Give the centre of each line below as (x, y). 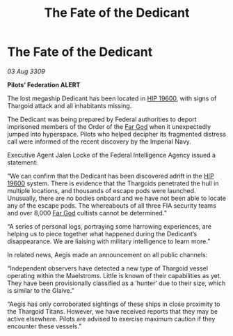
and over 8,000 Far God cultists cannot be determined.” (87, 213)
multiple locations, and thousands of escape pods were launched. (102, 190)
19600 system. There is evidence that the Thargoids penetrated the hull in (113, 183)
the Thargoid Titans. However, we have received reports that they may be (113, 311)
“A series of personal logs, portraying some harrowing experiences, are (110, 226)
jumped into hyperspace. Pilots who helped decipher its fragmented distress (116, 134)
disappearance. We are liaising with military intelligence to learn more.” (109, 241)
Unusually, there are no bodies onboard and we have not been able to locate (116, 198)
